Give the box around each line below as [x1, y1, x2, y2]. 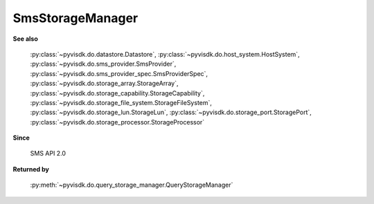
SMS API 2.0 [30, 149, 66, 158]
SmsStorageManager [12, 10, 139, 26]
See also [12, 35, 38, 43]
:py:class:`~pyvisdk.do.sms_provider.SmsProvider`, [30, 59, 177, 68]
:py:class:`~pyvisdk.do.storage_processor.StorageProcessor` [30, 118, 205, 126]
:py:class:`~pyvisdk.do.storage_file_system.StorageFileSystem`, [30, 98, 213, 106]
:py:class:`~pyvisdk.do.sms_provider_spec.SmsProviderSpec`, [30, 69, 208, 77]
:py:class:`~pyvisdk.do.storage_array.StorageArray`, [30, 80, 179, 88]
